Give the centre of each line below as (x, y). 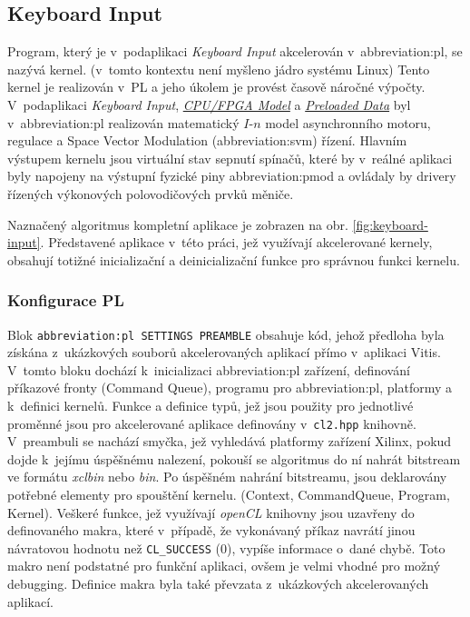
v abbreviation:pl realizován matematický (123, 122)
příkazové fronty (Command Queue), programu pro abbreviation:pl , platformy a (230, 388)
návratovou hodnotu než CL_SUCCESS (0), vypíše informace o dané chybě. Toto (226, 547)
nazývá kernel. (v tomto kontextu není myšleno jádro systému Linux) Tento (219, 69)
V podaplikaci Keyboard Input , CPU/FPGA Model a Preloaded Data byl (209, 104)
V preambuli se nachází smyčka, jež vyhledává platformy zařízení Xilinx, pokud (230, 441)
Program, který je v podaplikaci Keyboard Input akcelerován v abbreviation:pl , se (235, 51)
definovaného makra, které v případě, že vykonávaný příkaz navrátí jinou (211, 530)
